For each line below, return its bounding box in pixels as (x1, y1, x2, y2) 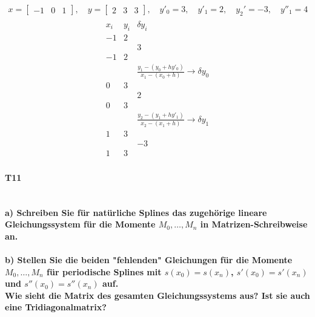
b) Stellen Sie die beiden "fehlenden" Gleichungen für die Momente (5, 253, 293, 266)
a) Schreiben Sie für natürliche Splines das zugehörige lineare (5, 206, 267, 218)
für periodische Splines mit (47, 265, 162, 278)
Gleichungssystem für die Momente (5, 218, 156, 230)
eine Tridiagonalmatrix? (5, 301, 107, 313)
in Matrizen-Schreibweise (200, 218, 308, 230)
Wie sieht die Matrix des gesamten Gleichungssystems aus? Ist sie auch (5, 289, 310, 301)
